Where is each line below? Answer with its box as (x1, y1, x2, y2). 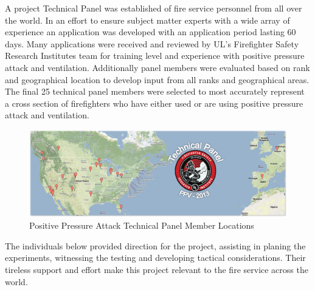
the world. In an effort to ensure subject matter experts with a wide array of (5, 13, 290, 26)
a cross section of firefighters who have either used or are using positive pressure (5, 96, 303, 109)
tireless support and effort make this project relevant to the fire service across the (5, 263, 308, 275)
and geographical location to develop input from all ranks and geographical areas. (5, 73, 310, 86)
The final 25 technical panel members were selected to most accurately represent (5, 85, 305, 98)
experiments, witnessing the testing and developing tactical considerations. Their (5, 251, 306, 264)
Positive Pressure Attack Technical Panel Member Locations (29, 219, 254, 232)
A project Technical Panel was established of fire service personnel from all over (5, 2, 302, 14)
